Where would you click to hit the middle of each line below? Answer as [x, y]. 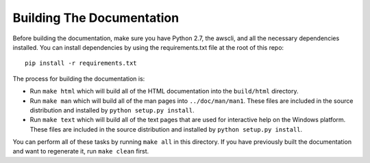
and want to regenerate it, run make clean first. [81, 151]
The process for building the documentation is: [79, 78]
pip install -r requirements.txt [81, 63]
